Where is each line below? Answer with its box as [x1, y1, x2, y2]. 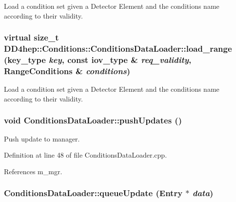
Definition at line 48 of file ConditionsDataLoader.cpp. [4, 150, 167, 160]
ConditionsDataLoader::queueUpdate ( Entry [4, 187, 183, 199]
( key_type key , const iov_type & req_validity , [4, 53, 192, 65]
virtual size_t [4, 31, 59, 43]
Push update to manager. [4, 133, 80, 143]
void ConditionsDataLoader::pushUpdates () [4, 114, 182, 126]
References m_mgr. [4, 166, 62, 176]
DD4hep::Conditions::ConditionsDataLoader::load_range [4, 42, 232, 55]
